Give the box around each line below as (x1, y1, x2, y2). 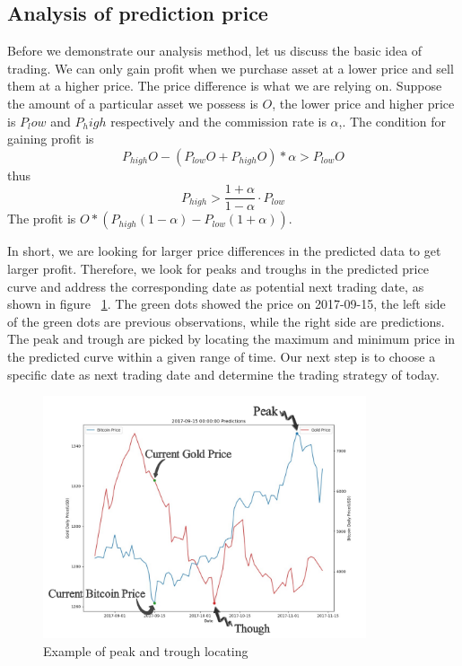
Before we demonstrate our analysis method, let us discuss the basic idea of (7, 41, 423, 60)
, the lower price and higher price (272, 93, 455, 112)
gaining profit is (7, 129, 94, 148)
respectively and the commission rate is (110, 111, 327, 130)
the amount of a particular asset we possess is (7, 93, 258, 112)
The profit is (7, 209, 76, 228)
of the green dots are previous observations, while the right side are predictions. (7, 311, 445, 330)
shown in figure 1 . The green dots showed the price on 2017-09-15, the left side (7, 294, 446, 313)
